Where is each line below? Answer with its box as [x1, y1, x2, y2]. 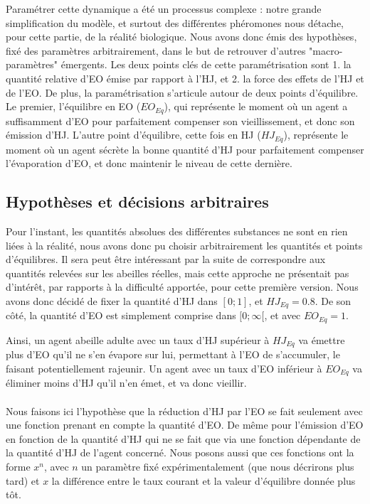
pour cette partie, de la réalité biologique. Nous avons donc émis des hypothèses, [6, 29, 357, 44]
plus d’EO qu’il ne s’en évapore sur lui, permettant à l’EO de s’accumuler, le [6, 347, 340, 362]
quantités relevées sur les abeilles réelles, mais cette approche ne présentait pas [6, 265, 349, 280]
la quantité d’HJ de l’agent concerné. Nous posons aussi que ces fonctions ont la [6, 445, 354, 460]
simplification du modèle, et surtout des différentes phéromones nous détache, [6, 15, 344, 30]
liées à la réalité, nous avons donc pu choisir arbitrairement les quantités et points [6, 237, 363, 252]
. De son [314, 294, 351, 309]
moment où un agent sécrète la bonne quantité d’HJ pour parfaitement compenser [6, 141, 364, 156]
